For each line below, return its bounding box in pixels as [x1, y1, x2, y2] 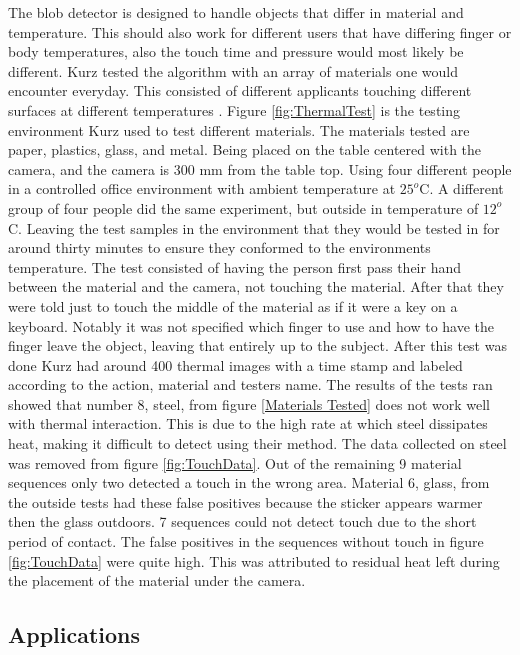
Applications [8, 619, 141, 650]
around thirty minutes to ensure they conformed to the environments [8, 237, 431, 258]
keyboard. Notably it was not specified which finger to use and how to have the [8, 315, 495, 336]
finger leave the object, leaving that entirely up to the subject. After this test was [8, 335, 507, 356]
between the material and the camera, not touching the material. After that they [8, 276, 504, 297]
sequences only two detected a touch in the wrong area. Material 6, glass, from [8, 472, 490, 493]
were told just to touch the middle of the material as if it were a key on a [8, 295, 458, 316]
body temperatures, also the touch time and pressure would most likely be [8, 41, 464, 62]
